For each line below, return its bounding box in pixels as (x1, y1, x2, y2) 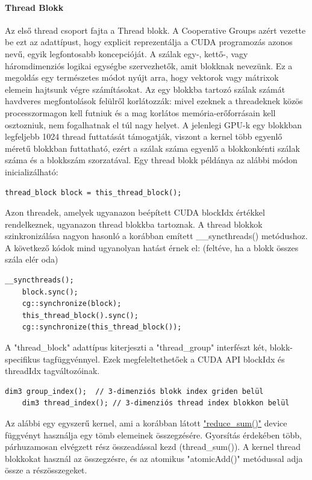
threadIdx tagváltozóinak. (5, 364, 100, 377)
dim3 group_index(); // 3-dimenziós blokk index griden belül (5, 387, 264, 396)
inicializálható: (5, 165, 58, 178)
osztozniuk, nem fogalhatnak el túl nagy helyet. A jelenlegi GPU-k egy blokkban (5, 118, 302, 131)
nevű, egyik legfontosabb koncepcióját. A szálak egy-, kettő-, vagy (5, 47, 248, 60)
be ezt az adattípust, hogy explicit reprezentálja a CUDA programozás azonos (5, 36, 293, 48)
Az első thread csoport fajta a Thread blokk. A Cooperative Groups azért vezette (5, 23, 306, 36)
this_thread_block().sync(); (22, 311, 139, 320)
